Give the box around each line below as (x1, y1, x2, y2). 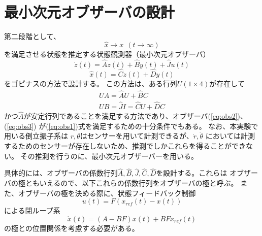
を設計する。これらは (156, 167, 227, 178)
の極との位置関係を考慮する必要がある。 (4, 222, 139, 233)
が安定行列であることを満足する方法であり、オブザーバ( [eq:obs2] (23, 111, 238, 121)
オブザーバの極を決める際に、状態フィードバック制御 (18, 187, 196, 198)
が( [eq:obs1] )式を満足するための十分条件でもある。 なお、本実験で (39, 120, 258, 131)
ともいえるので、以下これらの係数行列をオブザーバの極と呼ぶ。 (25, 178, 238, 188)
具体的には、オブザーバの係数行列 (4, 167, 118, 178)
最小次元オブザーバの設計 (4, 2, 175, 22)
